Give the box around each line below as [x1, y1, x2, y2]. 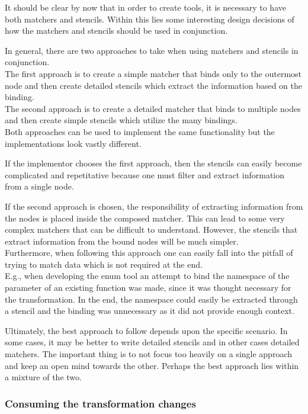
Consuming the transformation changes [5, 396, 196, 410]
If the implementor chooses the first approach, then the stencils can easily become [5, 157, 302, 169]
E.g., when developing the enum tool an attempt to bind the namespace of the [5, 269, 290, 282]
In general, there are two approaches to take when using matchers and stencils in [5, 44, 299, 56]
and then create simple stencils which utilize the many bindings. [5, 114, 238, 126]
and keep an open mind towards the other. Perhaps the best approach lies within [5, 359, 299, 371]
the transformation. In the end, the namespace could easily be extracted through [5, 293, 298, 305]
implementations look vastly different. [5, 137, 142, 149]
